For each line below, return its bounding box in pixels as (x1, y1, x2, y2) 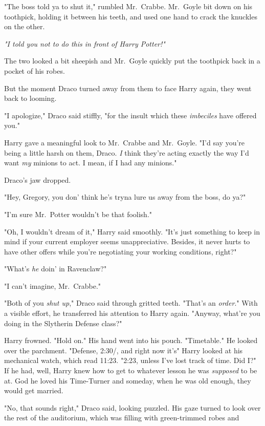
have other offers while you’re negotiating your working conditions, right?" (4, 246, 237, 257)
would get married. (4, 385, 63, 396)
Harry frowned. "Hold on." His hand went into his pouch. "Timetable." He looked (4, 335, 258, 346)
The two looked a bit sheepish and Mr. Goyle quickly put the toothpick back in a (4, 55, 260, 66)
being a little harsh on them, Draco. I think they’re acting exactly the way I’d (4, 147, 249, 158)
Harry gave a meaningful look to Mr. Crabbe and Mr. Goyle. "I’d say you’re (4, 137, 245, 147)
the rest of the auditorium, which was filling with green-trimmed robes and (4, 412, 239, 423)
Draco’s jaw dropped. (4, 174, 71, 185)
